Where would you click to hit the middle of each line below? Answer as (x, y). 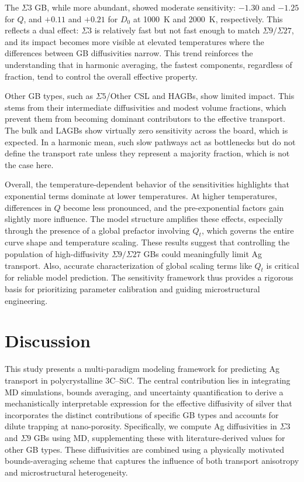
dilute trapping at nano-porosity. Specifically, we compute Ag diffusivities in (141, 426)
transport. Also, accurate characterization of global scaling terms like (128, 265)
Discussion (48, 341)
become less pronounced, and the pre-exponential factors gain (174, 207)
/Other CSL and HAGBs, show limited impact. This (200, 96)
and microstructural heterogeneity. (66, 472)
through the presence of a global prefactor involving (97, 230)
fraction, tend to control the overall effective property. (101, 76)
